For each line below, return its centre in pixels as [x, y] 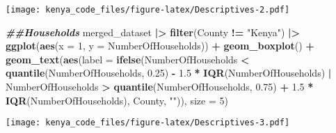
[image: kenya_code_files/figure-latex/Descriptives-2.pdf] [148, 10]
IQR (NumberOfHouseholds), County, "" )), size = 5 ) [117, 100]
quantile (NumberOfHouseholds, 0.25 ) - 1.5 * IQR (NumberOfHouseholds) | [169, 73]
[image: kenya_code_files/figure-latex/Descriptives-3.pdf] [148, 123]
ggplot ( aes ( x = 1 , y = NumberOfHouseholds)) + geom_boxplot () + [160, 46]
